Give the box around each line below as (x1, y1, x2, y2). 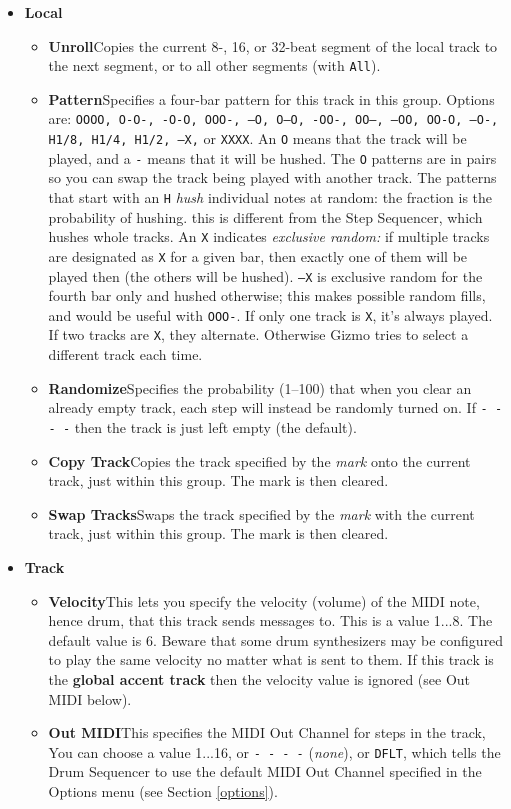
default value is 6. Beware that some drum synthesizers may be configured (48, 629, 504, 650)
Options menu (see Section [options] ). (48, 781, 278, 801)
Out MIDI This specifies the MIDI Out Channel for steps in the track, (48, 722, 486, 743)
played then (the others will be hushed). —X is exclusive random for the (48, 265, 483, 286)
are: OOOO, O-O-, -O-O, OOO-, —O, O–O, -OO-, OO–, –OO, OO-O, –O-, (48, 108, 499, 129)
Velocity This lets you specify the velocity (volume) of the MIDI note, (48, 590, 480, 611)
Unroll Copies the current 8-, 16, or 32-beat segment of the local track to (48, 35, 498, 56)
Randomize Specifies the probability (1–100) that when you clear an (48, 377, 472, 398)
